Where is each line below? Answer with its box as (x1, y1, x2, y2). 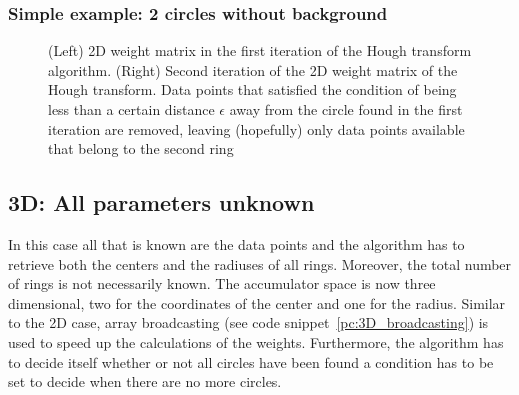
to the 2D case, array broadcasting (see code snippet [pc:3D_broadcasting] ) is (8, 312, 489, 333)
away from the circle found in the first (229, 99, 463, 119)
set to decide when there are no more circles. (8, 371, 282, 392)
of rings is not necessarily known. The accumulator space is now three (8, 273, 436, 294)
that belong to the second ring (48, 138, 234, 159)
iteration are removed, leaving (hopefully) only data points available (48, 118, 465, 139)
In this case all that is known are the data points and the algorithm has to (8, 233, 465, 254)
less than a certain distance (48, 99, 215, 119)
